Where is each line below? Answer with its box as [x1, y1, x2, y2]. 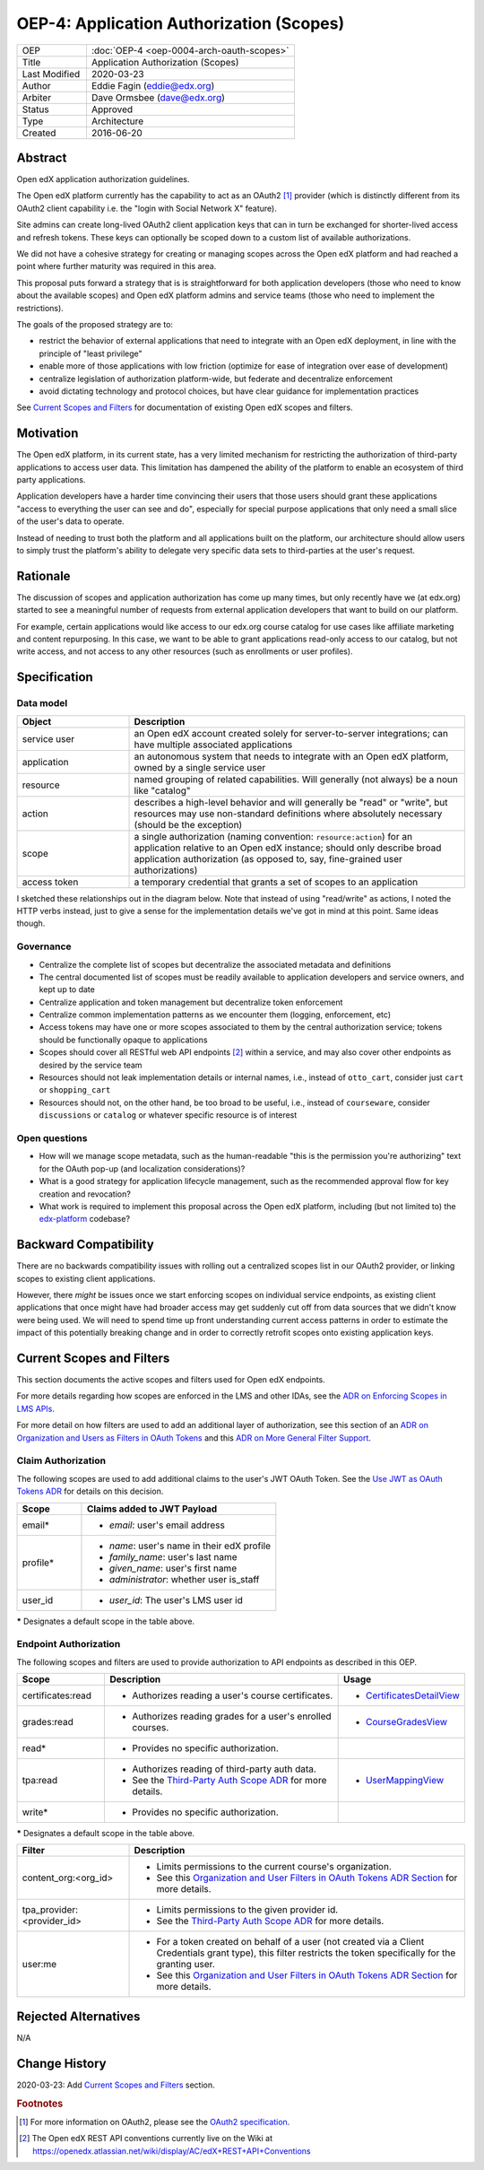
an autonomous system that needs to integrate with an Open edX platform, [134, 750, 449, 763]
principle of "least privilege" [39, 348, 143, 359]
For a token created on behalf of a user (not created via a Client [156, 1936, 425, 1948]
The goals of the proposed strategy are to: [16, 318, 174, 329]
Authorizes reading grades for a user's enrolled [132, 1710, 332, 1722]
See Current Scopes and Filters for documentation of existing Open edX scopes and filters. [16, 402, 353, 413]
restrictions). [16, 302, 65, 313]
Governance [16, 940, 72, 953]
